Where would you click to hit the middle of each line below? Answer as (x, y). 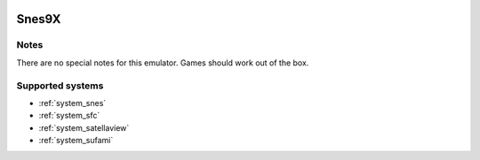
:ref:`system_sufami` (76, 141)
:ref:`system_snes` (72, 103)
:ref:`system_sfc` (69, 116)
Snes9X (39, 19)
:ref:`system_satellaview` (84, 127)
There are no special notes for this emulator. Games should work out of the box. (163, 63)
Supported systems (60, 86)
